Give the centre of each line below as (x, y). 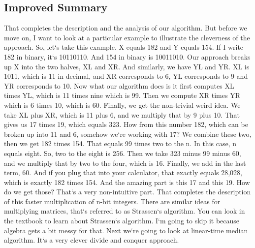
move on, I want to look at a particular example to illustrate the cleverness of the (127, 37)
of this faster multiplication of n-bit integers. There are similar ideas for (112, 201)
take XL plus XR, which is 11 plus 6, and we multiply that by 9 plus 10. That (122, 114)
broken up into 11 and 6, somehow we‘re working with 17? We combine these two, (128, 134)
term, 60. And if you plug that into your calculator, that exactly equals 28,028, (123, 172)
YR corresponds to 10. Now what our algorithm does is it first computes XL (119, 85)
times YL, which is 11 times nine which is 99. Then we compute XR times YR (122, 95)
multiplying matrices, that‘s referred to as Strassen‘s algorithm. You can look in (125, 211)
